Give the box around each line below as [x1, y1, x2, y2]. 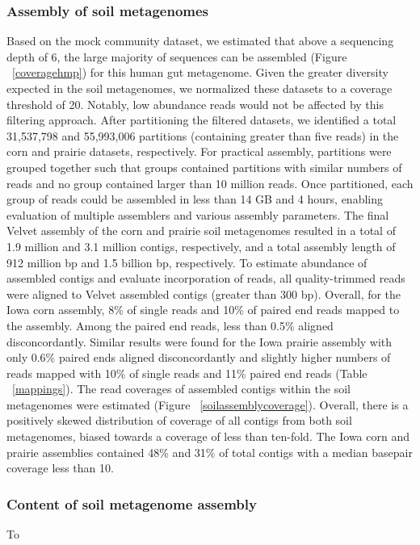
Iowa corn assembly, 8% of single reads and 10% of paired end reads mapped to [6, 301, 400, 318]
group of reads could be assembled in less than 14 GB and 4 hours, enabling [6, 191, 383, 208]
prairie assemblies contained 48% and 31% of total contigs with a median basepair [6, 443, 413, 460]
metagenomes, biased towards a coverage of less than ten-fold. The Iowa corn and [6, 428, 409, 445]
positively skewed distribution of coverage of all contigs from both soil [6, 412, 352, 429]
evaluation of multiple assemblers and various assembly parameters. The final [6, 206, 389, 223]
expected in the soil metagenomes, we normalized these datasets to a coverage [6, 80, 393, 96]
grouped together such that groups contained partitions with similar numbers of [6, 158, 402, 175]
